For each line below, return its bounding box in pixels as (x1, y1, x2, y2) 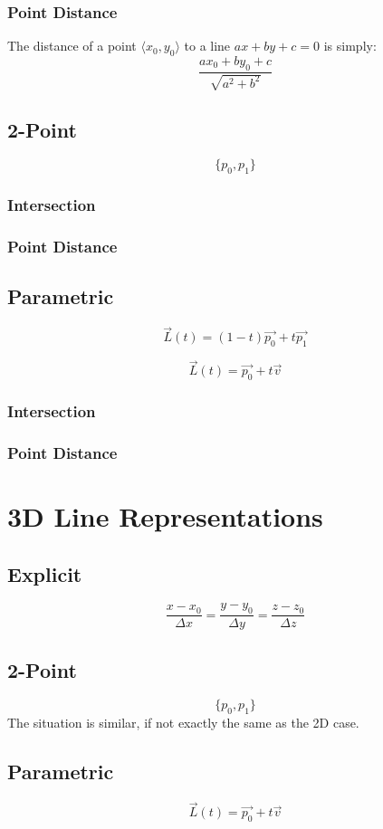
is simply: (323, 36, 377, 55)
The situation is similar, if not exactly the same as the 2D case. (7, 713, 359, 732)
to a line (184, 36, 231, 55)
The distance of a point (7, 36, 137, 55)
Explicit (7, 559, 82, 587)
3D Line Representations (7, 498, 323, 535)
